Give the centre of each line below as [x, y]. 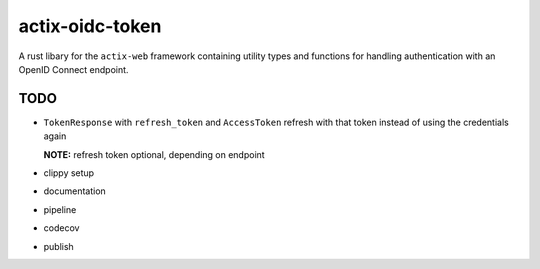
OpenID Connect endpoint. [73, 69]
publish [58, 246]
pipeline [60, 209]
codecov [61, 228]
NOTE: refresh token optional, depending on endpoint [154, 154]
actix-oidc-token [90, 26]
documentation [75, 191]
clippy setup [69, 173]
